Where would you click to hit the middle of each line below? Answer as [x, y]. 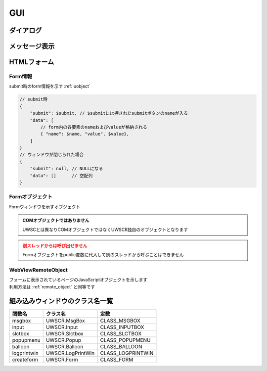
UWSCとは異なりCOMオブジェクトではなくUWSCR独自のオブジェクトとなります [105, 230]
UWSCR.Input [62, 327]
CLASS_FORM [117, 360]
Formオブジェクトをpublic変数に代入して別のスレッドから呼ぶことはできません [103, 255]
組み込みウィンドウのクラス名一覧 [61, 301]
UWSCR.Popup [64, 340]
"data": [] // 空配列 [61, 175]
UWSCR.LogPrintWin [70, 353]
